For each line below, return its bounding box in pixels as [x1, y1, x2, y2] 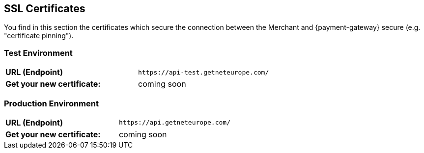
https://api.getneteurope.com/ [118, 119, 230, 127]
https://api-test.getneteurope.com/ [138, 68, 269, 76]
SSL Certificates [4, 2, 85, 15]
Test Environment [4, 48, 73, 58]
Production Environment [4, 98, 99, 108]
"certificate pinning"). [4, 31, 74, 40]
